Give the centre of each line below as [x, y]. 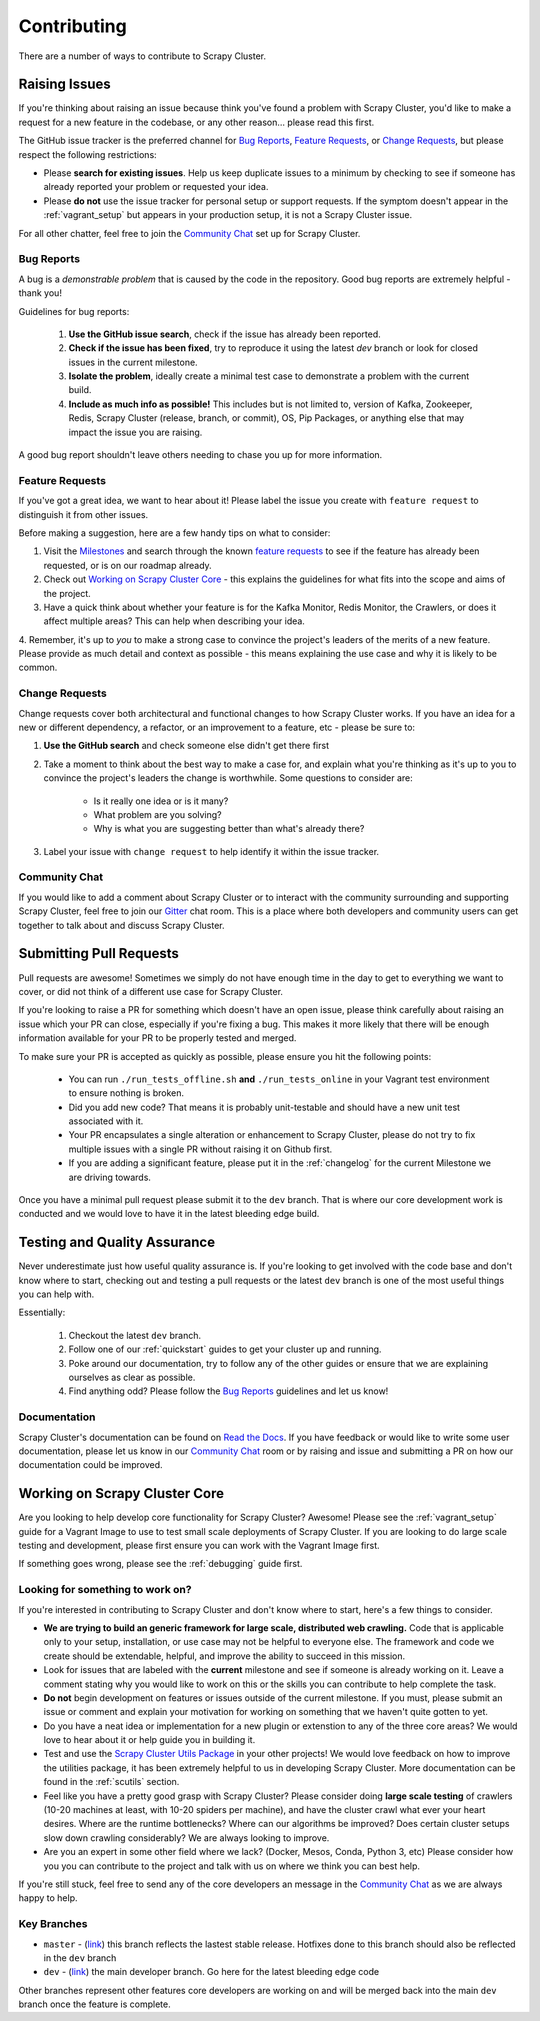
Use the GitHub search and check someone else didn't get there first [186, 746]
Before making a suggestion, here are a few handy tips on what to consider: [174, 532]
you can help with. [56, 1294]
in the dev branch [80, 1957]
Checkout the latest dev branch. [135, 1335]
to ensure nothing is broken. [126, 1093]
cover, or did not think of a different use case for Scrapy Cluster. [151, 991]
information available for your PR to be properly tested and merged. [157, 1038]
